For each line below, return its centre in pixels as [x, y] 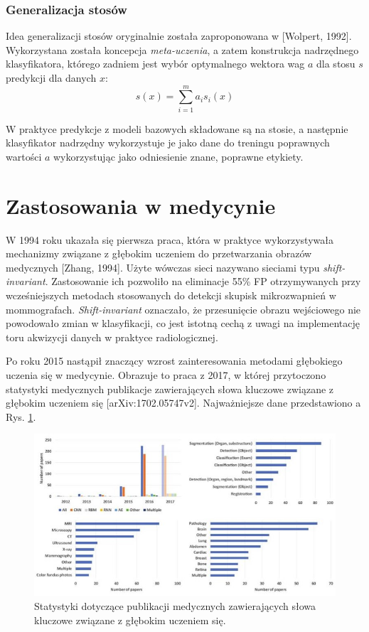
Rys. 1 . [21, 416]
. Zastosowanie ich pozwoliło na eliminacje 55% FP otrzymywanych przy [203, 281]
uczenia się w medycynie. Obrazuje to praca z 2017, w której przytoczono [166, 374]
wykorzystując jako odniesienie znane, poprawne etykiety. [178, 156]
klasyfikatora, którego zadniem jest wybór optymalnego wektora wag [155, 64]
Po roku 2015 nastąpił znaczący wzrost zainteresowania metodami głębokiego [174, 361]
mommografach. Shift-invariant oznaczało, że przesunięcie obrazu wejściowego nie [183, 309]
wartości [24, 156]
